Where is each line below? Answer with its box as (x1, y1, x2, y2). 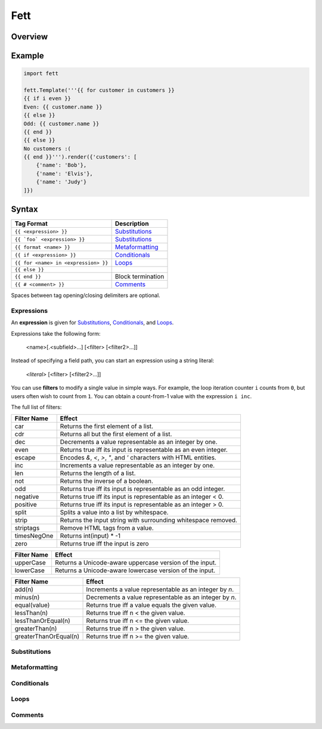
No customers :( (23, 145, 72, 152)
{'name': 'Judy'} (36, 179, 87, 185)
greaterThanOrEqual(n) (14, 632, 80, 641)
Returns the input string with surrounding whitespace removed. (60, 516, 238, 525)
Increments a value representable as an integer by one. (60, 461, 215, 470)
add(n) (14, 585, 34, 594)
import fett (23, 70, 59, 77)
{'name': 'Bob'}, (36, 162, 87, 169)
